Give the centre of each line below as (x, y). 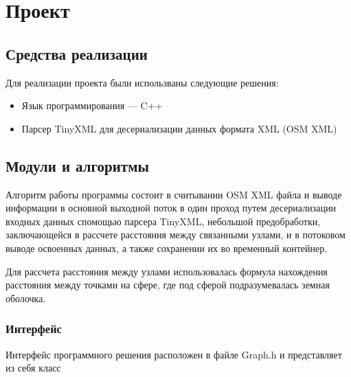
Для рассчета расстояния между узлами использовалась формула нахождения (167, 271)
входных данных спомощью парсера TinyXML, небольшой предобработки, (163, 221)
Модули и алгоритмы (77, 165)
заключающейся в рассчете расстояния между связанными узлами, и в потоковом (175, 235)
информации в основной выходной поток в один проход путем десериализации (171, 208)
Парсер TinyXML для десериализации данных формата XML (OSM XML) (179, 128)
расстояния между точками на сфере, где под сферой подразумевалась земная (168, 285)
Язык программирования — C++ (92, 105)
